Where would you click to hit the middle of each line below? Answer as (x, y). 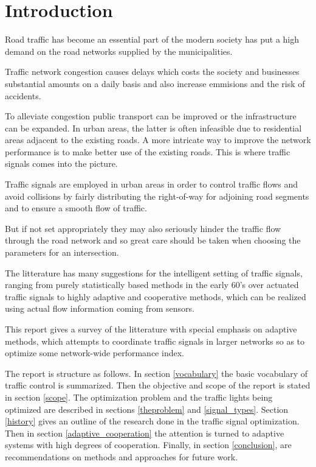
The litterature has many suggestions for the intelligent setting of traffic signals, (154, 272)
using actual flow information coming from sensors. (100, 308)
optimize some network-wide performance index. (94, 353)
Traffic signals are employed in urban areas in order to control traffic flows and (152, 184)
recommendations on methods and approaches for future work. (122, 456)
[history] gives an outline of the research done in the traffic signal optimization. (152, 421)
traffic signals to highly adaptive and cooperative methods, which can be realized (156, 296)
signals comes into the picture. (61, 163)
